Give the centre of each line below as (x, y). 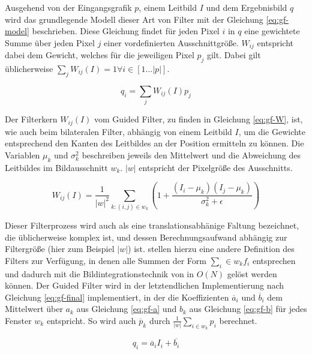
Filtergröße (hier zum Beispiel (60, 249)
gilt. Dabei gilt (234, 55)
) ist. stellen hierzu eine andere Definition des (211, 249)
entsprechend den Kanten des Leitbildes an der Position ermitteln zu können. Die (154, 143)
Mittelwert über (34, 309)
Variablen (22, 154)
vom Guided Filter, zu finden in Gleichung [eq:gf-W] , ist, (199, 119)
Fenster (18, 320)
